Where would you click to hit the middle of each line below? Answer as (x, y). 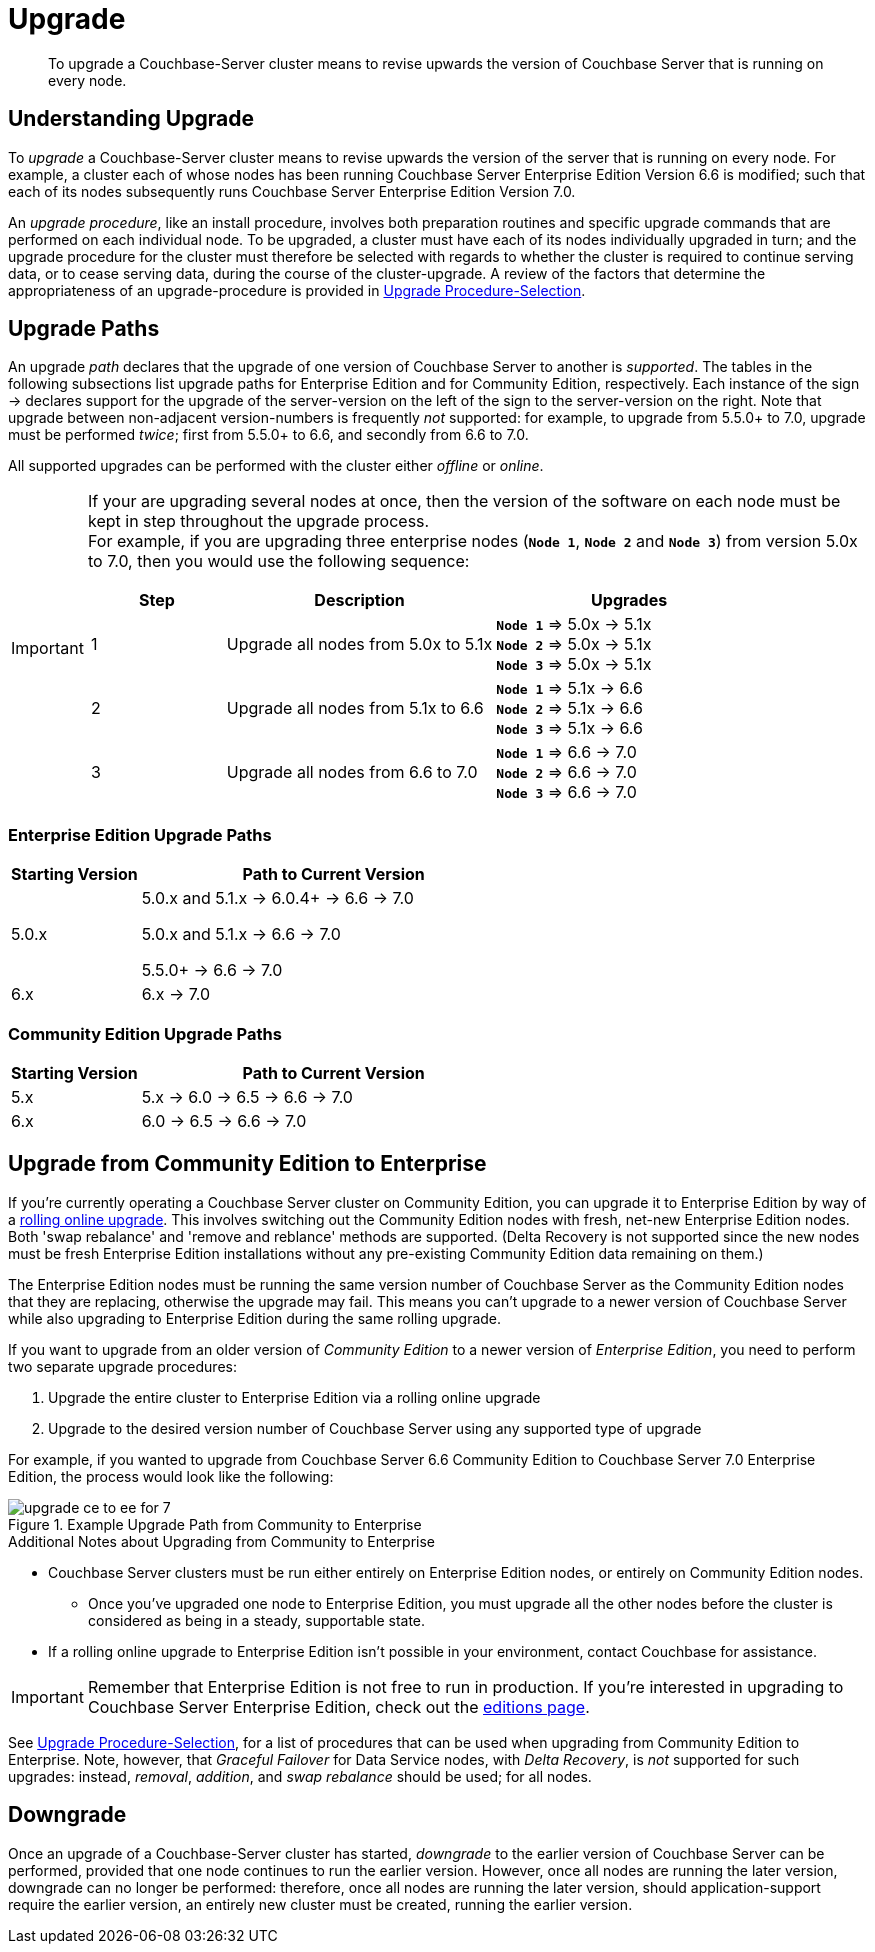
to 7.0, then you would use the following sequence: (278, 561)
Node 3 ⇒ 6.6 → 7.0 (566, 792)
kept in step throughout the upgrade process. (258, 521)
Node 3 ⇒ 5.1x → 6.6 (569, 728)
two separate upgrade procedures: (122, 1366)
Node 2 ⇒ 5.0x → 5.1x (574, 644)
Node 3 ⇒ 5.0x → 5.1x (574, 664)
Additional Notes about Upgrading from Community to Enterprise (222, 1541)
